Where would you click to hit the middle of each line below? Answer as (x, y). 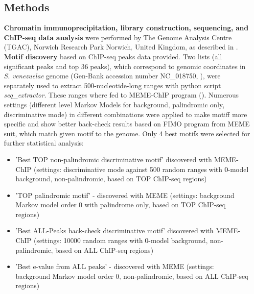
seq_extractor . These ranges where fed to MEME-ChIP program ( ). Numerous (121, 95)
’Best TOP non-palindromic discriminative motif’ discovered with (114, 159)
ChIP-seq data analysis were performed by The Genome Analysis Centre (118, 37)
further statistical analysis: (44, 143)
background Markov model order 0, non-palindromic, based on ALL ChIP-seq (132, 276)
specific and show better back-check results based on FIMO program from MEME (127, 124)
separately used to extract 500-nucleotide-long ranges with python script (113, 85)
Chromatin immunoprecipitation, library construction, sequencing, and (126, 28)
